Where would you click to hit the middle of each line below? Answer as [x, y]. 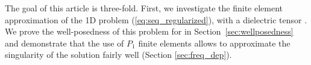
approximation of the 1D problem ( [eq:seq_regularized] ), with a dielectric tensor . [156, 19]
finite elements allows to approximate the [214, 43]
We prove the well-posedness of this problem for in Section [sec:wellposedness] [149, 31]
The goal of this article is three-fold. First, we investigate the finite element [144, 8]
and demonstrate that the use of [64, 43]
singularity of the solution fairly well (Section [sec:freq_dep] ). [118, 55]
